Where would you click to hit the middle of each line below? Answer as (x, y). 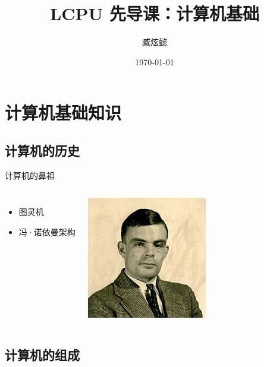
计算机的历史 (42, 150)
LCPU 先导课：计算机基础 (155, 13)
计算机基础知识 (63, 113)
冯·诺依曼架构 (47, 231)
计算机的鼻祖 (30, 175)
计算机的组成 (42, 354)
